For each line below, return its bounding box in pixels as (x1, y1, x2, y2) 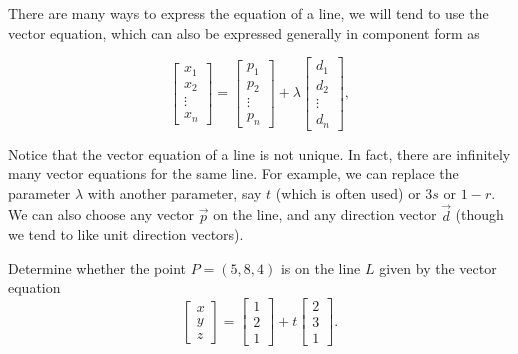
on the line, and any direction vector (213, 204, 437, 225)
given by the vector (379, 257, 497, 278)
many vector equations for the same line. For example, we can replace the (8, 163, 459, 184)
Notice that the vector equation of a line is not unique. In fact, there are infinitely (8, 143, 511, 164)
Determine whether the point (8, 257, 186, 278)
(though (455, 204, 504, 225)
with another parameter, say (87, 182, 262, 203)
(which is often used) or (275, 182, 421, 203)
